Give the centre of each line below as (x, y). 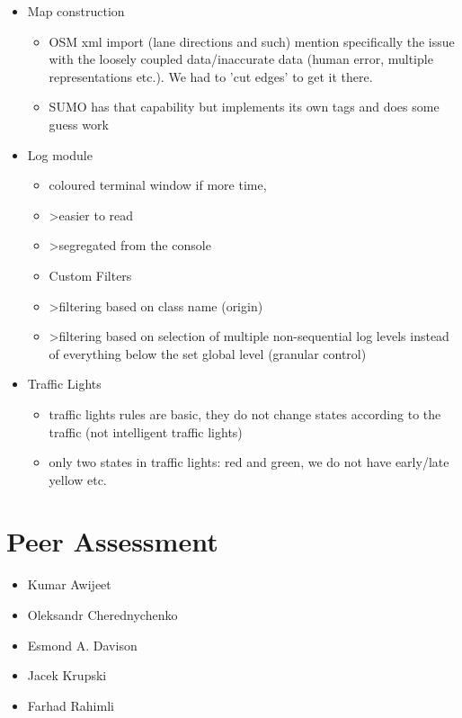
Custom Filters (90, 275)
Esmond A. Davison (82, 645)
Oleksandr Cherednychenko (102, 615)
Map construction (76, 11)
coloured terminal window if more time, (158, 185)
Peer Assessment (112, 541)
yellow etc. (78, 479)
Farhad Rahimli (71, 705)
